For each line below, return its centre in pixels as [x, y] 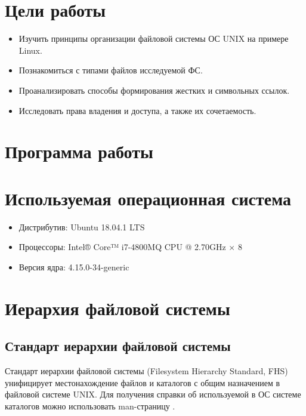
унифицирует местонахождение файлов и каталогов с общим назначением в [143, 382]
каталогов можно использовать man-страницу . [90, 406]
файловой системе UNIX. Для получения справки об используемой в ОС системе [153, 394]
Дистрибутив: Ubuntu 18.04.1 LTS [82, 227]
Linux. [30, 50]
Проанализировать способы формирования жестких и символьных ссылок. [154, 90]
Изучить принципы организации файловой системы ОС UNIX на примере [154, 38]
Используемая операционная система [148, 198]
